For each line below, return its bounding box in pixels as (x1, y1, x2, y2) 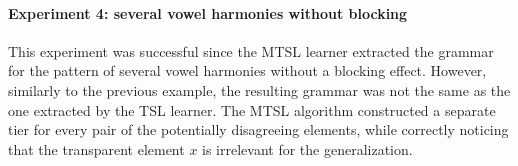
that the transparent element (8, 138, 185, 159)
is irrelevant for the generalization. (202, 138, 413, 159)
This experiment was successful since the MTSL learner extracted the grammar (8, 40, 494, 61)
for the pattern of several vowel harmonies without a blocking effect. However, (8, 60, 487, 81)
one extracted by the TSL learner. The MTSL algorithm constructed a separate (8, 99, 496, 120)
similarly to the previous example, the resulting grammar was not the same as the (8, 79, 511, 100)
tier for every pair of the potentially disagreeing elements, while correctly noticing (8, 119, 509, 140)
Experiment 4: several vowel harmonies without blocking (8, 2, 408, 23)
